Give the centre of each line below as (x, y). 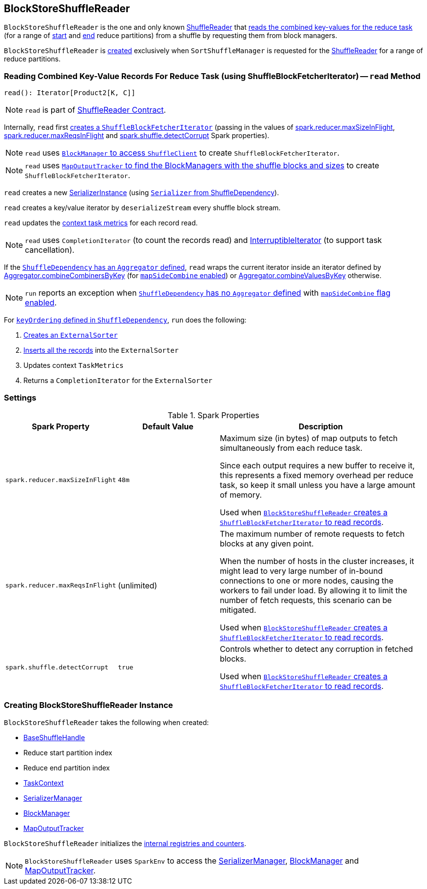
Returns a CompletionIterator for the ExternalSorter (118, 381)
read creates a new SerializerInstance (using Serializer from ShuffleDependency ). (142, 193)
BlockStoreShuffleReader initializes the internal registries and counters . (125, 843)
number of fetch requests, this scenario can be (306, 600)
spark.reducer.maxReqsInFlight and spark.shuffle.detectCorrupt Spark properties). (137, 136)
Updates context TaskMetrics (74, 365)
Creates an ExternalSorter (71, 335)
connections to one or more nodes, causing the (307, 580)
